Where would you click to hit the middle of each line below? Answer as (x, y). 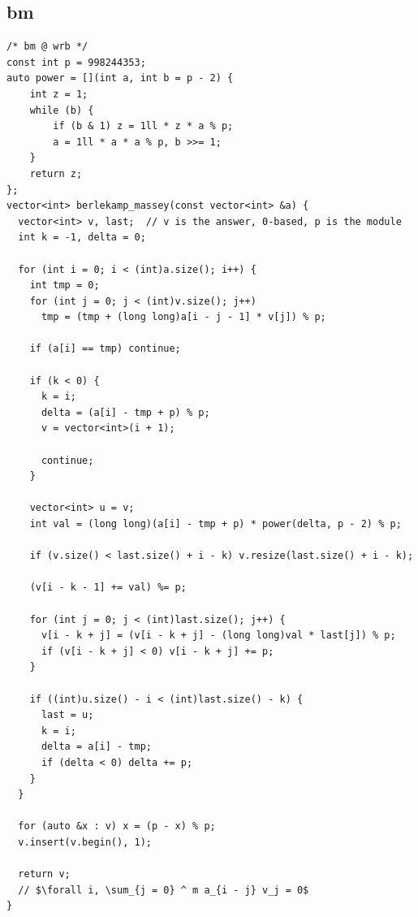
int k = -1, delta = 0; (82, 238)
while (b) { (62, 110)
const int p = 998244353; (76, 62)
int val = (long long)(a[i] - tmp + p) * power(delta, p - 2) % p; (215, 524)
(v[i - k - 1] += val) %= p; (108, 588)
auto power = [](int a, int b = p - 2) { (120, 78)
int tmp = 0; (65, 285)
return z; (56, 173)
